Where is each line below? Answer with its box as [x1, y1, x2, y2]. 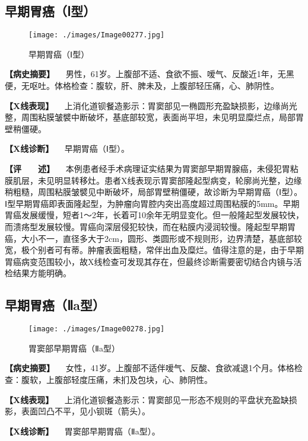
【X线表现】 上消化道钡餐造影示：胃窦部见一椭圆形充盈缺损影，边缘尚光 [5, 99, 297, 111]
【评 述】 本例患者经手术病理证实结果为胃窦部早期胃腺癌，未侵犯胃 [5, 162, 290, 175]
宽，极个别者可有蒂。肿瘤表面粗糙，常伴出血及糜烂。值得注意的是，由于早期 [5, 244, 304, 256]
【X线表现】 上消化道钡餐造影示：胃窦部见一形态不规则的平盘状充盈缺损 [5, 393, 297, 405]
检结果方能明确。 [5, 267, 71, 279]
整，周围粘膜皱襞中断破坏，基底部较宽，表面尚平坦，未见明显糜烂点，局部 [5, 111, 296, 123]
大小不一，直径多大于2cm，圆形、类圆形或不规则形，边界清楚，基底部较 [21, 232, 302, 244]
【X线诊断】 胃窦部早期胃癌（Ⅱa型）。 [5, 424, 160, 437]
